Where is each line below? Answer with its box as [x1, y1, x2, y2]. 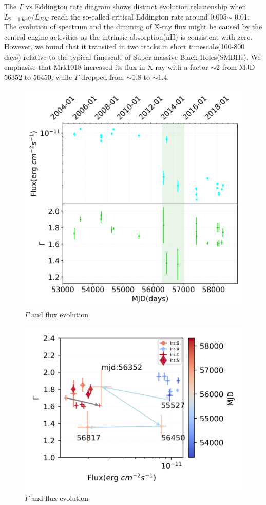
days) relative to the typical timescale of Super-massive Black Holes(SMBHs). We [4, 51, 261, 62]
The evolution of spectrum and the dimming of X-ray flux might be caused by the [4, 21, 262, 32]
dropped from [81, 71, 124, 82]
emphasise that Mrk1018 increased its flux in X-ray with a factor [4, 61, 208, 72]
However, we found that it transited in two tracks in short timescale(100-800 [4, 41, 245, 52]
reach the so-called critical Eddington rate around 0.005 [51, 11, 227, 22]
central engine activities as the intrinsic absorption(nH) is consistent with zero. [4, 31, 253, 42]
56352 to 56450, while [4, 71, 72, 82]
